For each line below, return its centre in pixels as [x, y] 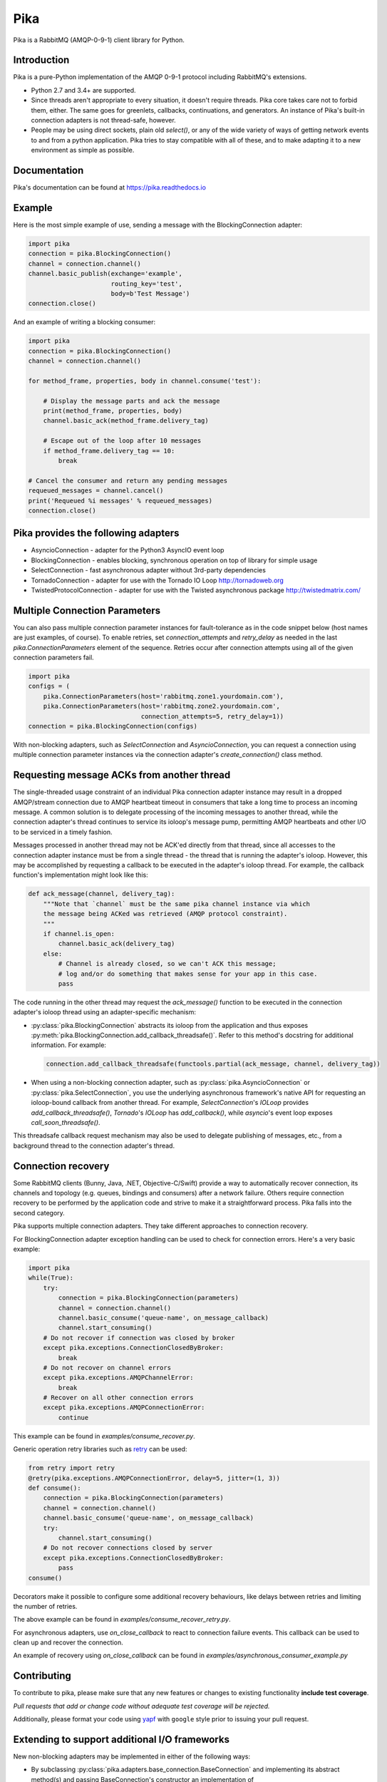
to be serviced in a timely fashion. [63, 832]
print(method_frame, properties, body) [113, 411]
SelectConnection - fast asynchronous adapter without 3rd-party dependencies [149, 570]
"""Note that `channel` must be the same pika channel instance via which [176, 904]
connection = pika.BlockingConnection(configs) [113, 726]
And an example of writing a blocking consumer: [84, 322]
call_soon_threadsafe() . [66, 1122]
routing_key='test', [147, 284]
